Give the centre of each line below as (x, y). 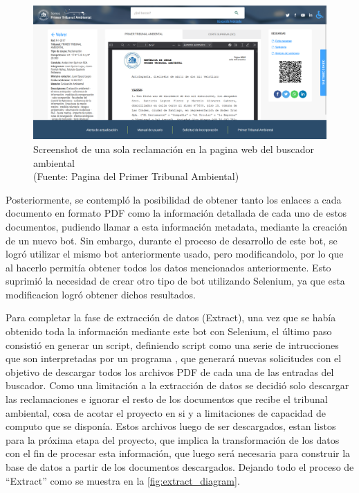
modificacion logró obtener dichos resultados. (101, 294)
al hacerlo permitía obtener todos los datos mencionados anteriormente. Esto (168, 267)
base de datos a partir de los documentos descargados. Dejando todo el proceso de (180, 467)
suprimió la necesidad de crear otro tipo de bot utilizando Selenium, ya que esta (175, 281)
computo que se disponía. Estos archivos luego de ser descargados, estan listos (171, 426)
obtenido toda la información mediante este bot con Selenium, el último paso (169, 331)
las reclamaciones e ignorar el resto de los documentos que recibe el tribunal (167, 399)
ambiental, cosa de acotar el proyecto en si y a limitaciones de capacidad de (166, 412)
